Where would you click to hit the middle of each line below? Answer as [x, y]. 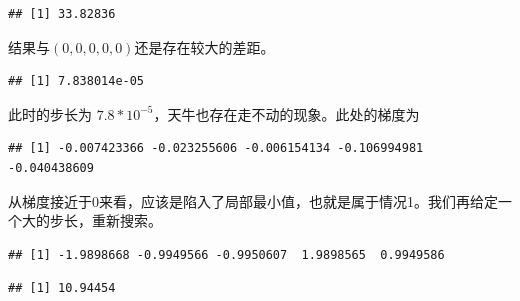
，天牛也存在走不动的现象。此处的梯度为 [286, 113]
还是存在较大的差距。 [204, 46]
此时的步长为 [50, 113]
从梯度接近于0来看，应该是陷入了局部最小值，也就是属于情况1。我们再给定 [253, 200]
